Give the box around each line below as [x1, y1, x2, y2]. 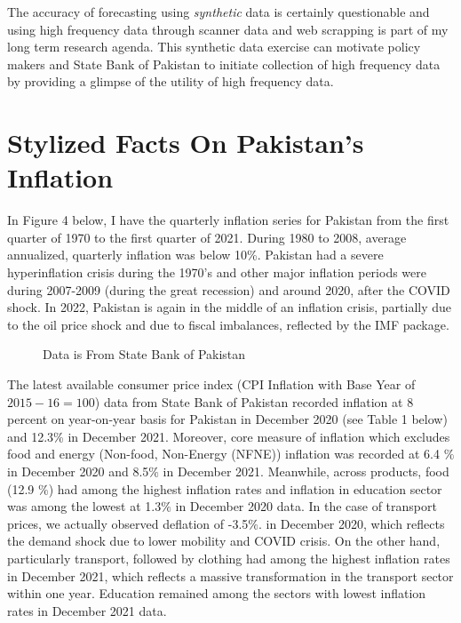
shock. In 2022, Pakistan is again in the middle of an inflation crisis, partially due [7, 298, 452, 316]
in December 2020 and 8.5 [7, 462, 149, 480]
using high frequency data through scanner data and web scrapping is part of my [7, 20, 449, 38]
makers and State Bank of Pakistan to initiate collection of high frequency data [7, 54, 441, 73]
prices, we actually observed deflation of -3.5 [7, 514, 249, 532]
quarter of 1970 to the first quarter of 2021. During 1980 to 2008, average [7, 228, 407, 246]
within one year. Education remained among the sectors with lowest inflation [7, 584, 426, 603]
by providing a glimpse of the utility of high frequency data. [7, 72, 334, 91]
